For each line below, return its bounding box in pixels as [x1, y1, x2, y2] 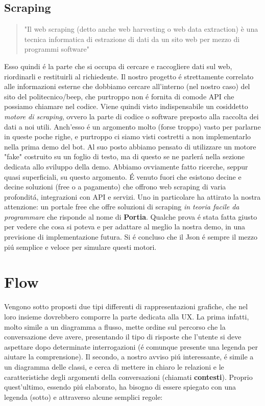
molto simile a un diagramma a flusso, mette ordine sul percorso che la [4, 321, 226, 332]
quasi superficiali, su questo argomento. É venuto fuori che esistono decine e [4, 171, 242, 182]
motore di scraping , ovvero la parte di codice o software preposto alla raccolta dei [4, 111, 259, 121]
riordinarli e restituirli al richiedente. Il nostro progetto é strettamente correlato [4, 71, 254, 81]
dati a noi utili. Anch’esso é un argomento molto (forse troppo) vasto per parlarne [4, 121, 261, 132]
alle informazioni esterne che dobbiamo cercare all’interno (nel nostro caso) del [4, 81, 250, 92]
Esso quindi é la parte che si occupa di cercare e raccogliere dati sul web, [4, 60, 232, 71]
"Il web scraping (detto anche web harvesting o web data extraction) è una [24, 24, 258, 34]
